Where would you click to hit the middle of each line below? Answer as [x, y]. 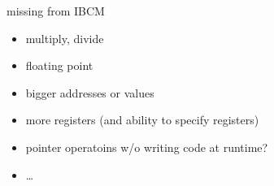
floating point [59, 65]
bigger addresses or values [90, 92]
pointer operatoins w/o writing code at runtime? [147, 147]
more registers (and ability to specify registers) [142, 120]
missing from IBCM [56, 11]
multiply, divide [65, 38]
